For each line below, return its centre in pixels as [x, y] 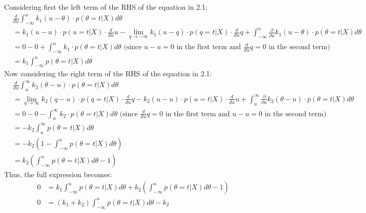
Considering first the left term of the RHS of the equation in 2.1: [106, 7]
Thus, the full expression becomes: [58, 174]
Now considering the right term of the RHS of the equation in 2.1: [108, 73]
